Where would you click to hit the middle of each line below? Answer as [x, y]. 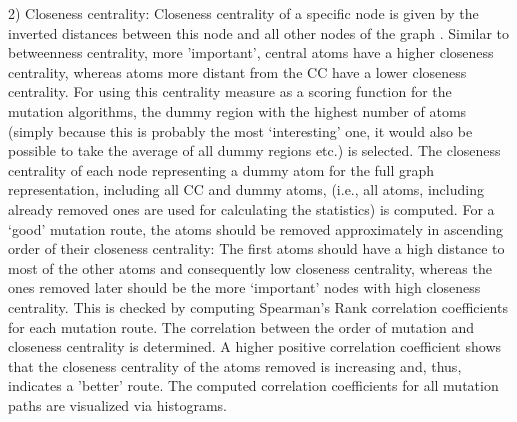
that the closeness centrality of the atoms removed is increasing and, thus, [235, 365]
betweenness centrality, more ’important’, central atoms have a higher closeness [251, 52]
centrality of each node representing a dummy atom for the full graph [221, 169]
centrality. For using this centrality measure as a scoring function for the [230, 91]
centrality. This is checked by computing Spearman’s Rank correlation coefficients [258, 306]
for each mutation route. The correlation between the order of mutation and [241, 326]
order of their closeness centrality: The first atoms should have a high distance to [256, 248]
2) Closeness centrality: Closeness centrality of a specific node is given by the [243, 13]
